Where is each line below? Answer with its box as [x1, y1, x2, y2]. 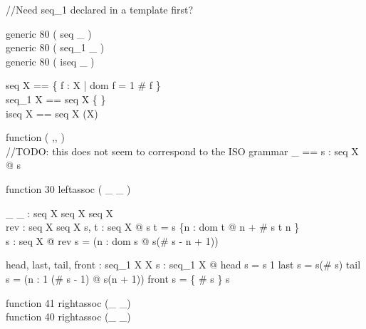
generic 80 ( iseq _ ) [6, 53, 95, 68]
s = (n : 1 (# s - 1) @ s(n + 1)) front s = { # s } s [6, 271, 230, 286]
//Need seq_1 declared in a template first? [6, 2, 194, 16]
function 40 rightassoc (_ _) [6, 309, 131, 324]
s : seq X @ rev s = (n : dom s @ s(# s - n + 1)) [6, 233, 219, 248]
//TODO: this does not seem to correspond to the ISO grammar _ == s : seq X [6, 143, 359, 158]
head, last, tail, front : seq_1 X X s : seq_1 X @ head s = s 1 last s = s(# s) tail [6, 257, 361, 272]
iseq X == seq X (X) [6, 105, 98, 120]
